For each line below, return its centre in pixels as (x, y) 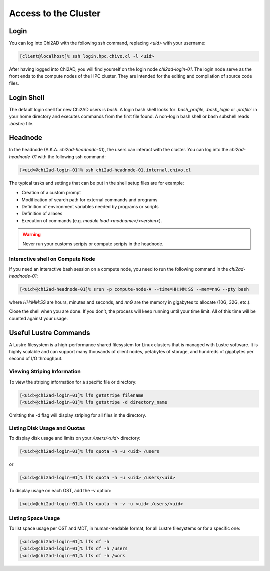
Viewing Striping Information (45, 372)
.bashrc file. (22, 123)
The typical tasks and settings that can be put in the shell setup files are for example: (97, 183)
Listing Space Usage (35, 518)
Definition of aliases (42, 214)
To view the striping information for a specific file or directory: (73, 382)
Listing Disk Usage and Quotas (47, 428)
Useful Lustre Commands (50, 333)
